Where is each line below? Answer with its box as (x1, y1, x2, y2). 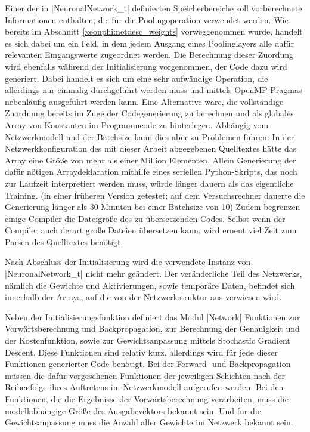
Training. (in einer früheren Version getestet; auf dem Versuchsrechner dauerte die (5, 189, 305, 201)
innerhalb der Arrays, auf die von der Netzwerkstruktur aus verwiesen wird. (5, 291, 282, 303)
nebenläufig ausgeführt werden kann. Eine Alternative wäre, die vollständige (5, 95, 284, 107)
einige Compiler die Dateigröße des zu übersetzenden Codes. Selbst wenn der (5, 212, 286, 224)
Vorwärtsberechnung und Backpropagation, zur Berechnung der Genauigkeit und (5, 322, 300, 335)
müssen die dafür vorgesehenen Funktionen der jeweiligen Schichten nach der (5, 369, 285, 381)
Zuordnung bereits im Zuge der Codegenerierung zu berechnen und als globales (5, 107, 294, 119)
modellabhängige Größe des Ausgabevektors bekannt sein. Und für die (5, 404, 261, 416)
